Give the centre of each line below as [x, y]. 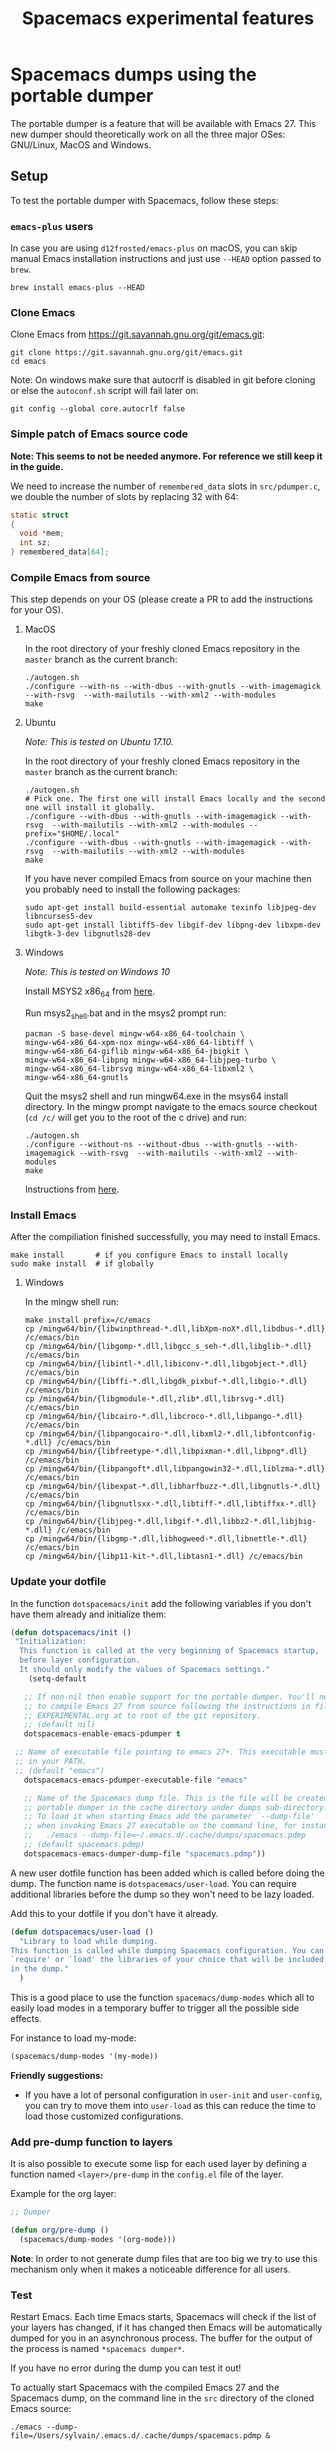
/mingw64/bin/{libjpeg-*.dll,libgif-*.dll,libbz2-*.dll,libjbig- [177, 1522]
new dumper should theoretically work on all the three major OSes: [148, 134]
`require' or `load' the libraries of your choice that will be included [167, 1960]
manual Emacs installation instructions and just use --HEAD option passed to [166, 259]
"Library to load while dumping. [89, 1941]
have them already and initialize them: [88, 1614]
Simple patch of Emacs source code [99, 434]
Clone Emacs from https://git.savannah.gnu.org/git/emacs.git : [137, 334]
